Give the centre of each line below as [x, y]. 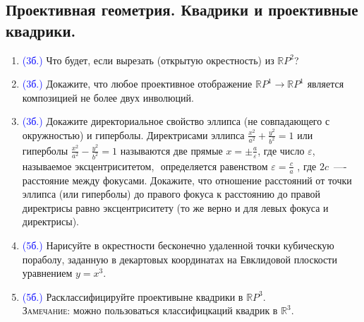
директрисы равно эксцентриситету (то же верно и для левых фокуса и [175, 207]
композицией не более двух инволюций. [108, 97]
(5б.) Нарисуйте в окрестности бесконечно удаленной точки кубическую [178, 245]
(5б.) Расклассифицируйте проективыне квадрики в [133, 296]
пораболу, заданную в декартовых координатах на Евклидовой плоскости [180, 259]
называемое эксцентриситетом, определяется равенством [145, 166]
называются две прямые [171, 150]
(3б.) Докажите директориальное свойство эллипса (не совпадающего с [176, 121]
